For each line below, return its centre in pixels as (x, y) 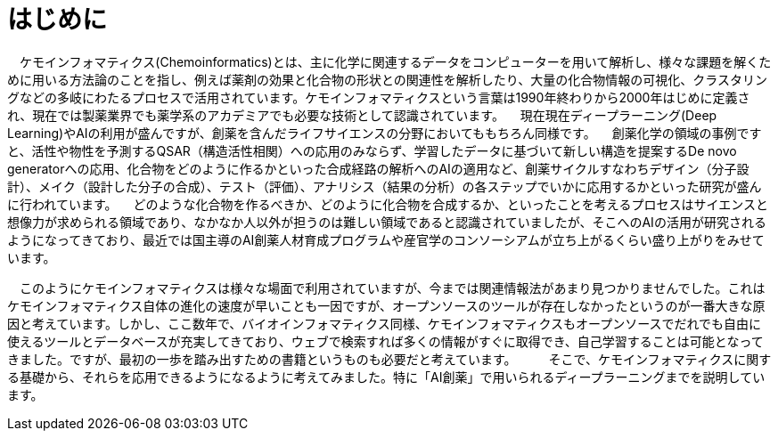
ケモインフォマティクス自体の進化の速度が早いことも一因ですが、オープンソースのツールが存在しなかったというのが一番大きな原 (386, 305)
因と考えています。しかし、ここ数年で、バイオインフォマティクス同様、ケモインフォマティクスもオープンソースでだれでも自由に (385, 323)
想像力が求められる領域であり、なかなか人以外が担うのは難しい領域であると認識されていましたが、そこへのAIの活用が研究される (387, 222)
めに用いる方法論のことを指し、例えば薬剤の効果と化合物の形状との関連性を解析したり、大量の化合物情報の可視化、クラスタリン (388, 79)
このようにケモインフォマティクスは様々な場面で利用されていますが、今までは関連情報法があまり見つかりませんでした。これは (392, 288)
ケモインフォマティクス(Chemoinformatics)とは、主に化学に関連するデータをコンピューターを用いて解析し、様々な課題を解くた (395, 61)
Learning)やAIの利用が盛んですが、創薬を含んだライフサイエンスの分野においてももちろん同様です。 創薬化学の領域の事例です (385, 133)
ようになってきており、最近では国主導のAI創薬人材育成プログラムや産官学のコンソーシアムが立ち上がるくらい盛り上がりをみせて (386, 239)
